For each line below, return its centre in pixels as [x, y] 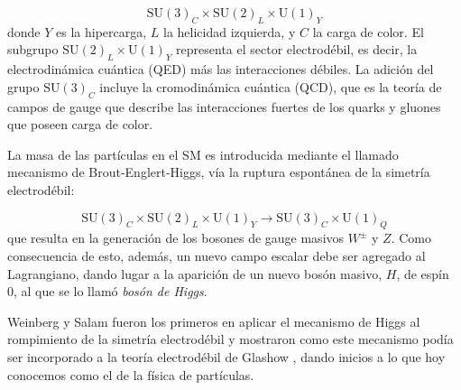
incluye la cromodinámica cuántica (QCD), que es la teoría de [271, 86]
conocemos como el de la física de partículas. [131, 374]
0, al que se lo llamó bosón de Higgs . [107, 291]
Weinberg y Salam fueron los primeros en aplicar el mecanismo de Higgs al [214, 321]
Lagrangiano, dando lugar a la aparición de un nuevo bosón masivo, [195, 273]
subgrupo [33, 49]
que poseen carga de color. [80, 124]
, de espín [423, 273]
